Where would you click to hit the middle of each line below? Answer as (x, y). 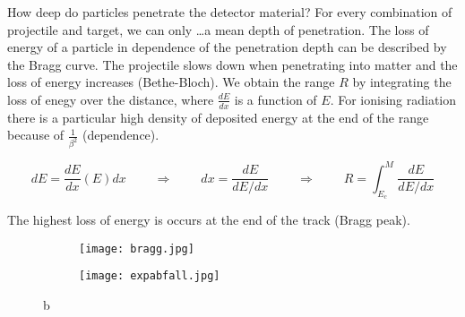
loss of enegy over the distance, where (111, 99)
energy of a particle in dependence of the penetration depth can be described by (227, 47)
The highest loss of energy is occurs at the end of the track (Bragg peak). (209, 219)
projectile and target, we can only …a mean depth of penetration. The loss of (218, 29)
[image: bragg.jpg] (137, 248)
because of (36, 135)
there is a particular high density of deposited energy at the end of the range (218, 117)
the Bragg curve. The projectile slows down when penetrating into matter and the (232, 64)
